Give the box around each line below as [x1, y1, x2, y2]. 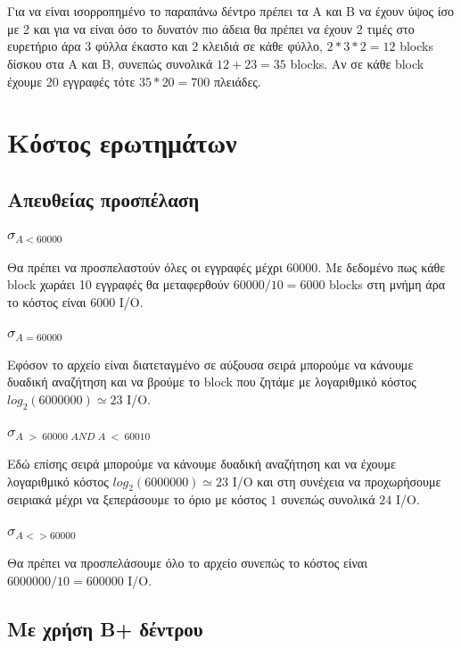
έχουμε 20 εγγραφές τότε [7, 71, 136, 90]
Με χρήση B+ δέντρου [7, 614, 203, 642]
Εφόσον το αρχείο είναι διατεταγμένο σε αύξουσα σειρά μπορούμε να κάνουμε [7, 354, 414, 373]
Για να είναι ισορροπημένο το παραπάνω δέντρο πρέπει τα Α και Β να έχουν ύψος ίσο [7, 2, 454, 21]
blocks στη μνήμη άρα [329, 275, 445, 294]
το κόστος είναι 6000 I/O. [7, 292, 144, 311]
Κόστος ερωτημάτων [7, 124, 237, 161]
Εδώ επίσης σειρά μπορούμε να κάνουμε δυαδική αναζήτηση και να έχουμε [7, 454, 396, 473]
